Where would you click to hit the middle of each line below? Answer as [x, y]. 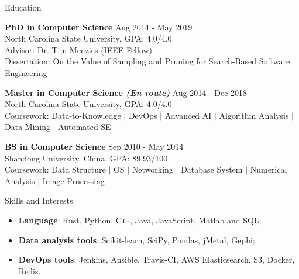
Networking [152, 169]
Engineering [26, 72]
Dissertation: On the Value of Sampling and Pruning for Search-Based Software [147, 61]
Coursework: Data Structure [55, 169]
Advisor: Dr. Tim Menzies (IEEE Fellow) [79, 49]
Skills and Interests [39, 200]
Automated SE [85, 127]
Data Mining [28, 127]
